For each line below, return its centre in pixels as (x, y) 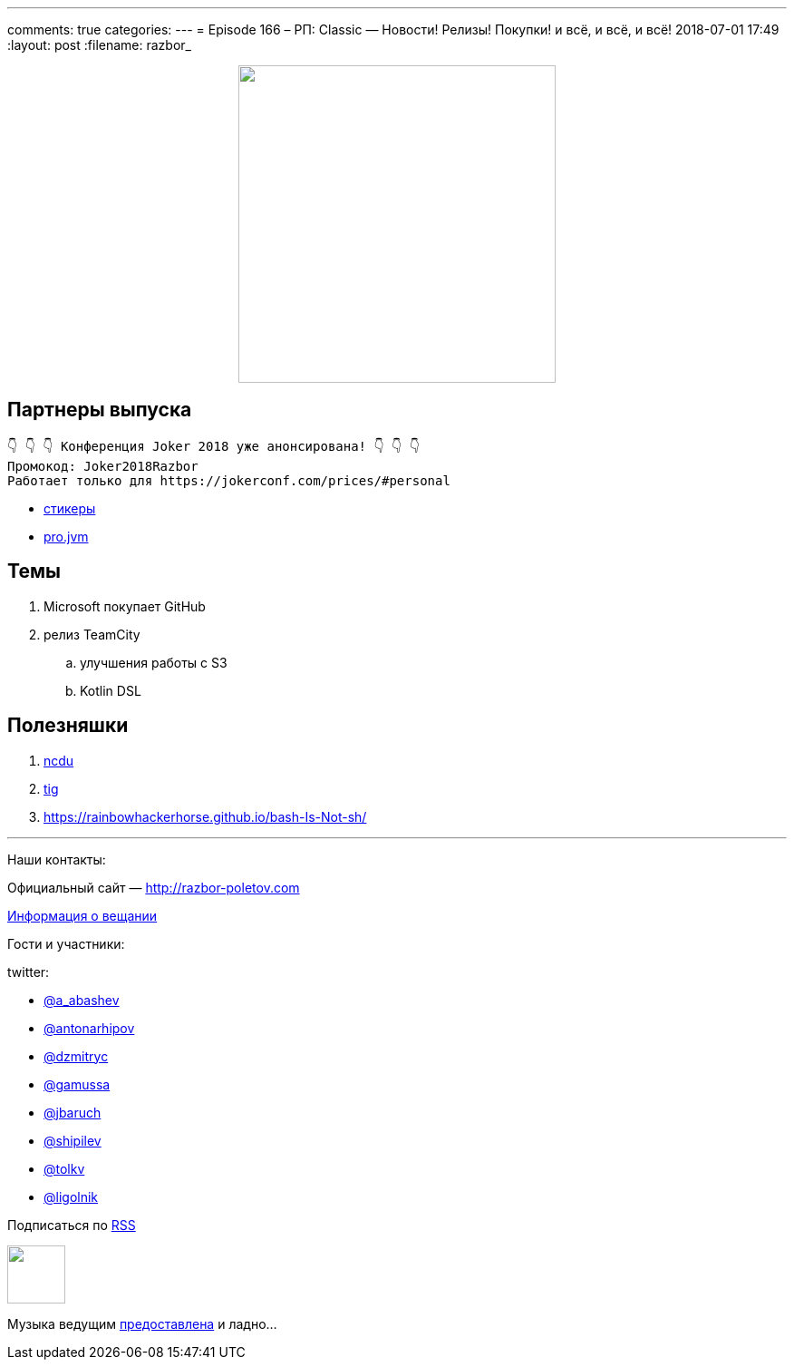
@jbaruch (73, 1112)
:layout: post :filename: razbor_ (99, 45)
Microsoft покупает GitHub (125, 606)
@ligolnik (71, 1196)
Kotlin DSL (111, 690)
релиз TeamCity (92, 634)
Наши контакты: (57, 859)
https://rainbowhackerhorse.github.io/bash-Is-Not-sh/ (205, 816)
